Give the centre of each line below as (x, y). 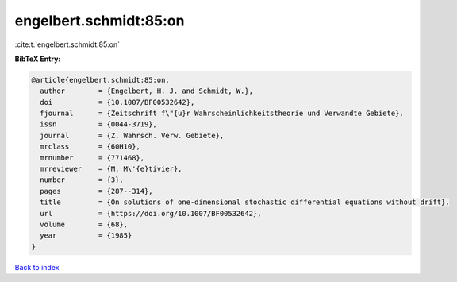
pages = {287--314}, (97, 191)
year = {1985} (86, 236)
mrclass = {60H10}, (90, 147)
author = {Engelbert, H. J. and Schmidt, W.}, (147, 91)
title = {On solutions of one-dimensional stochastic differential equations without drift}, (245, 202)
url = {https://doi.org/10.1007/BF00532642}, (151, 213)
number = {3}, (82, 180)
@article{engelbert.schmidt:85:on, (100, 80)
